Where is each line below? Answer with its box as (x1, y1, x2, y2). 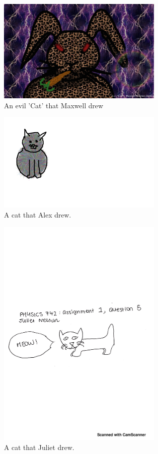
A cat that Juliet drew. (4, 442, 75, 453)
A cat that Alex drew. (4, 210, 71, 220)
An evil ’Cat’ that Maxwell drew (4, 100, 103, 110)
